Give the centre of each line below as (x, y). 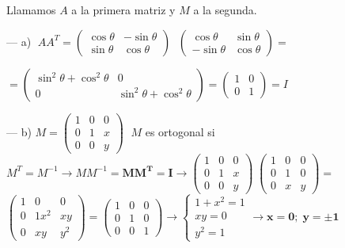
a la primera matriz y (123, 10)
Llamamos (31, 10)
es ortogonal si (180, 131)
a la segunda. (225, 10)
